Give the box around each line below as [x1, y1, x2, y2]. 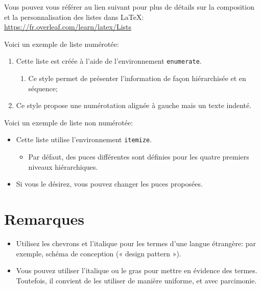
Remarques [4, 208, 85, 229]
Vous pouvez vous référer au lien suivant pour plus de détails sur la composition [4, 2, 254, 12]
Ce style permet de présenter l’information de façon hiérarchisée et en [28, 73, 246, 84]
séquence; [28, 83, 58, 93]
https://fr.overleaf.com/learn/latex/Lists [4, 21, 132, 32]
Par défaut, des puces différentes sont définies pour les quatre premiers [28, 151, 249, 162]
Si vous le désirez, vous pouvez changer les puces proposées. [16, 178, 203, 189]
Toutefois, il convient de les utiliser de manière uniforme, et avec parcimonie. [16, 275, 257, 285]
